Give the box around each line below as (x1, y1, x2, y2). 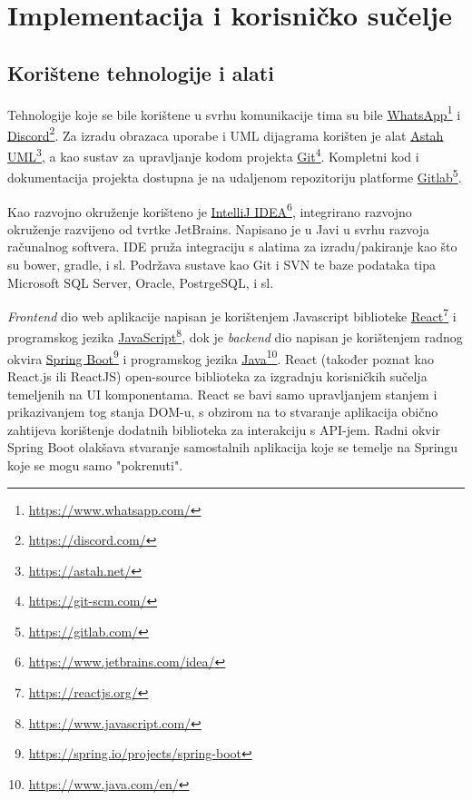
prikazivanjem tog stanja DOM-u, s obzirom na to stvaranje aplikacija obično (7, 402, 438, 421)
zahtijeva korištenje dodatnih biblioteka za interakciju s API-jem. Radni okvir (7, 420, 441, 439)
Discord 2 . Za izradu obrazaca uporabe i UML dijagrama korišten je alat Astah (7, 123, 444, 144)
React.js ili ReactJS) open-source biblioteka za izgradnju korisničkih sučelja (7, 366, 428, 385)
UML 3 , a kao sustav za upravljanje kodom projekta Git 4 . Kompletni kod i (7, 144, 419, 165)
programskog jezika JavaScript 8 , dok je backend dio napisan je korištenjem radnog (7, 325, 463, 347)
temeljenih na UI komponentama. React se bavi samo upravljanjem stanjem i (7, 384, 438, 403)
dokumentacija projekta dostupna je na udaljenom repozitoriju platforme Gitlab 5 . (7, 165, 462, 186)
